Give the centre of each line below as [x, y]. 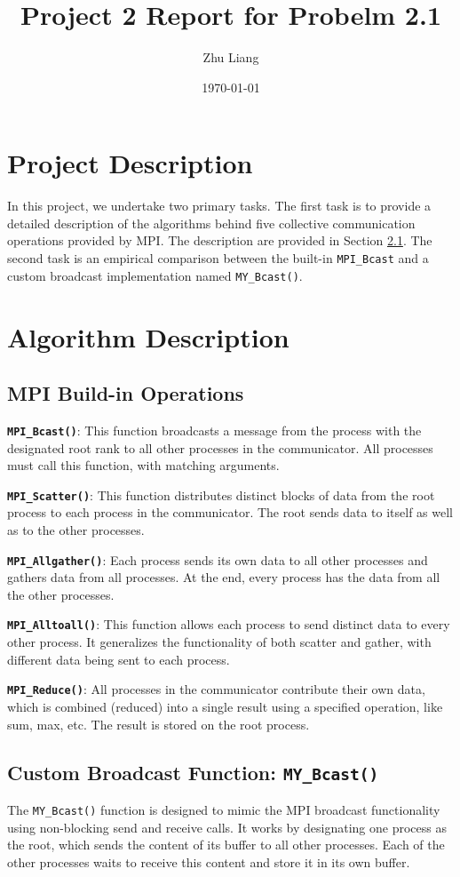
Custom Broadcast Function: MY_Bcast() [193, 772]
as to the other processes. [76, 530]
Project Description [130, 163]
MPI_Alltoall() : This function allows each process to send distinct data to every [229, 624]
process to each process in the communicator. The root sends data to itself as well [230, 512]
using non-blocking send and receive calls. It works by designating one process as [227, 827]
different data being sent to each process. [119, 659]
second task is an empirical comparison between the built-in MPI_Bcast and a [218, 258]
